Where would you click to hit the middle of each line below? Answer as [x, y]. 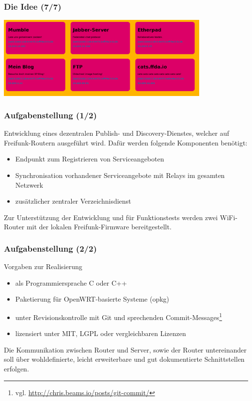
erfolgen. [16, 368]
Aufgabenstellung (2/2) [50, 248]
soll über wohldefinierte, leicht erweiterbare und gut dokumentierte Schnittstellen [124, 359]
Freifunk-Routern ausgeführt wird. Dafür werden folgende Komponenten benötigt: [126, 142]
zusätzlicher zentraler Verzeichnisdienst [73, 201]
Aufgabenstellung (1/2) [50, 115]
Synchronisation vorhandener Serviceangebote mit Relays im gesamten [120, 175]
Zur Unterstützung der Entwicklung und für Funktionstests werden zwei [111, 217]
